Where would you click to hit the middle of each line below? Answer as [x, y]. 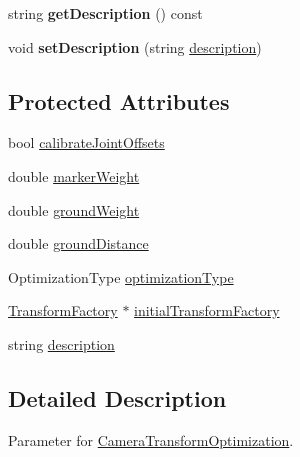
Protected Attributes [119, 100]
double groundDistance [78, 243]
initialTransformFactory [207, 310]
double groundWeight [74, 209]
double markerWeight [74, 175]
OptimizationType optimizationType [121, 276]
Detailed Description [117, 397]
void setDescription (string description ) [135, 46]
